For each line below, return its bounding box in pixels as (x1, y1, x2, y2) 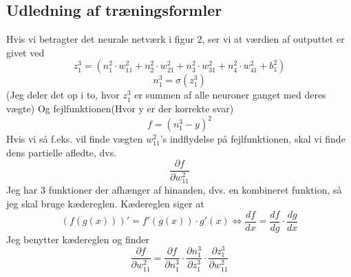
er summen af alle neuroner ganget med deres (134, 88, 326, 102)
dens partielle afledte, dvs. (6, 145, 117, 159)
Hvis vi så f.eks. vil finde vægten (6, 132, 143, 146)
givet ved (6, 45, 45, 59)
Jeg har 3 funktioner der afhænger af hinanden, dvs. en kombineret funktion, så (6, 183, 342, 197)
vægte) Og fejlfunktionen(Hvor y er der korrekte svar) (6, 101, 234, 115)
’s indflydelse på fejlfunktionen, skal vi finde (160, 132, 345, 146)
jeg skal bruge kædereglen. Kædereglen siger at (6, 196, 204, 210)
